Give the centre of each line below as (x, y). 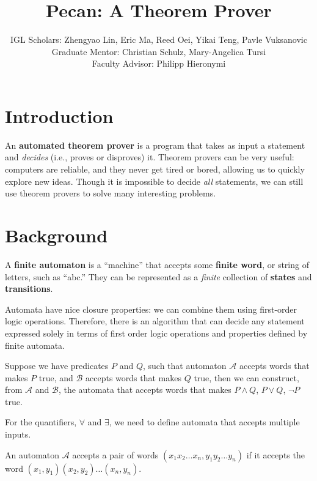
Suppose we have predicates (57, 366)
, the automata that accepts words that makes (145, 390)
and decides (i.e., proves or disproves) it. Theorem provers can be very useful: (150, 157)
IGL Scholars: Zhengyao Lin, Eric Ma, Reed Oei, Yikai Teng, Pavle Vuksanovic (159, 39)
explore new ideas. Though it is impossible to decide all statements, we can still (154, 181)
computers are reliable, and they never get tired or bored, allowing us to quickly (155, 169)
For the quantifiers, (41, 422)
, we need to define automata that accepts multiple (204, 422)
